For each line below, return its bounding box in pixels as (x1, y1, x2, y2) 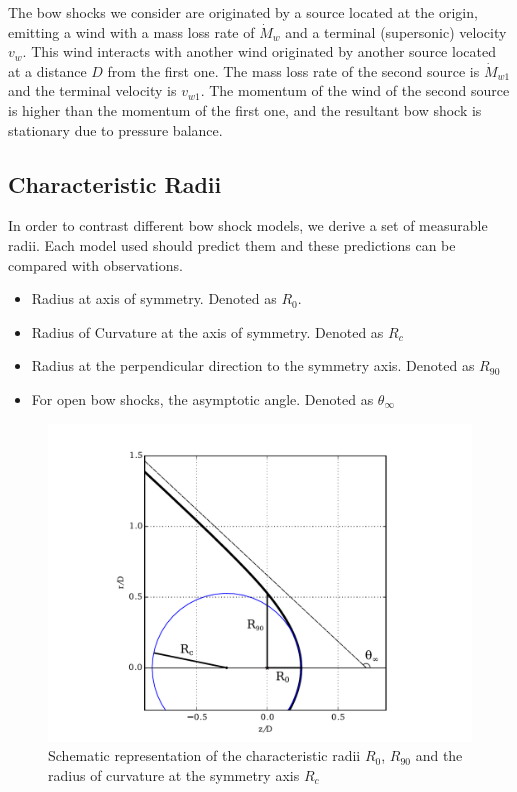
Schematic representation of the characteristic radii (48, 745, 361, 766)
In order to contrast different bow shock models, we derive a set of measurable (8, 215, 488, 236)
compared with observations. (8, 254, 183, 275)
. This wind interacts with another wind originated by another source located (22, 41, 496, 62)
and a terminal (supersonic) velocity (285, 21, 507, 42)
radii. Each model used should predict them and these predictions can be (8, 234, 456, 255)
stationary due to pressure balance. (8, 119, 223, 140)
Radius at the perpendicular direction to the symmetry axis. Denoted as (31, 355, 475, 376)
